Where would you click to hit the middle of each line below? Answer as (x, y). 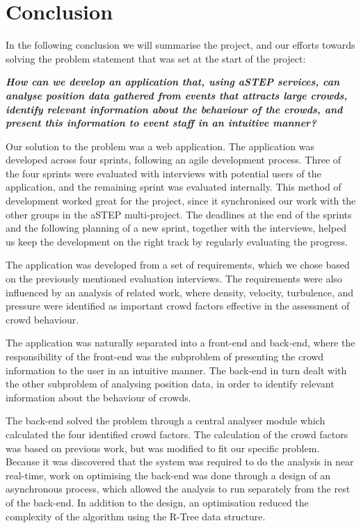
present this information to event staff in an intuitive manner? (161, 123)
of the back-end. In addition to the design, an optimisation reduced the (157, 502)
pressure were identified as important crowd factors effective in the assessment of (178, 306)
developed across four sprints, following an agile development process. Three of (174, 160)
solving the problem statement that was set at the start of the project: (156, 58)
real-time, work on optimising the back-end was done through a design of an (168, 475)
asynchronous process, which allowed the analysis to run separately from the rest (178, 489)
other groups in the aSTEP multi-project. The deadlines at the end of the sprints (179, 214)
